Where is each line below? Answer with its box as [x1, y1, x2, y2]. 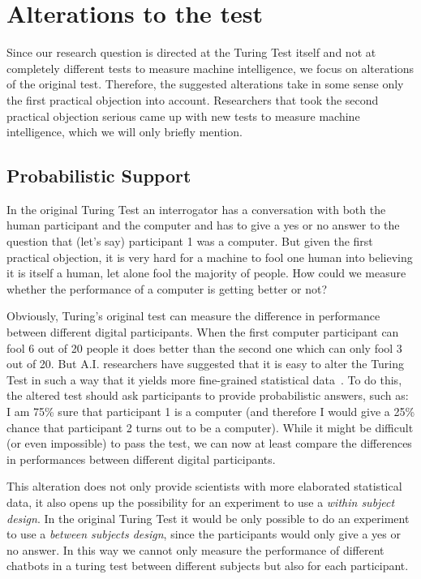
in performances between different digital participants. [6, 450, 276, 467]
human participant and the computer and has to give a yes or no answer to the [6, 217, 400, 234]
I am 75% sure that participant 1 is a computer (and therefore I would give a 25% [6, 403, 415, 420]
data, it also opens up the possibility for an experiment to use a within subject [6, 493, 395, 510]
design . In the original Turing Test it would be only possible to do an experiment [6, 509, 410, 526]
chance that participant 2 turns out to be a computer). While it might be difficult [6, 418, 414, 435]
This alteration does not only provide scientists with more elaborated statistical [6, 478, 402, 495]
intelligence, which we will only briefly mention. [6, 123, 243, 140]
